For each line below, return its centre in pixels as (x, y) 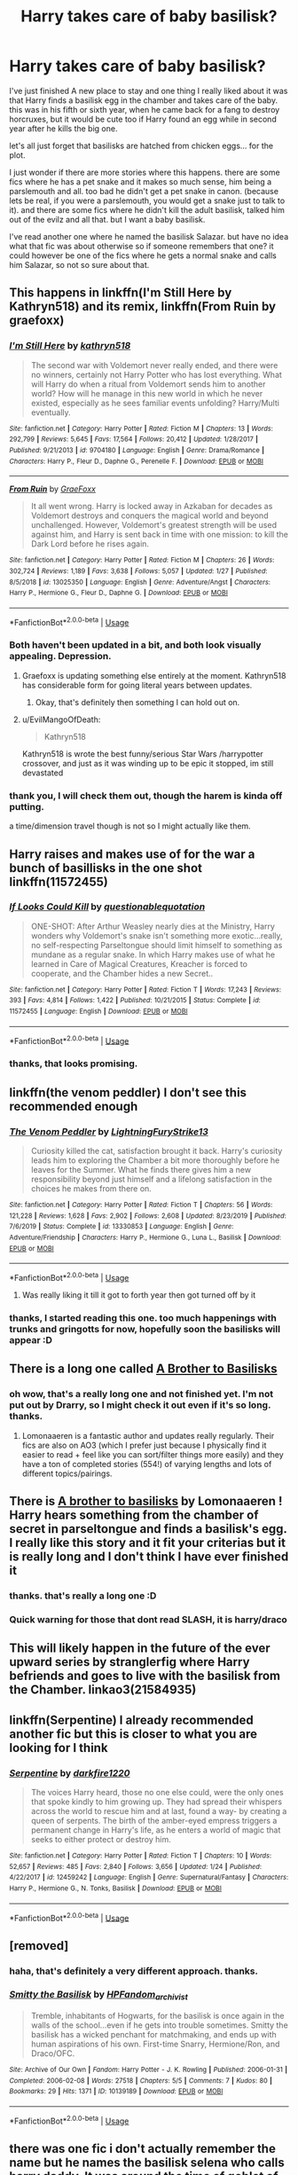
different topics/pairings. (67, 1473)
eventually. (51, 412)
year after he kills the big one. (63, 128)
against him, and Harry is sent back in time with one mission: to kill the (159, 535)
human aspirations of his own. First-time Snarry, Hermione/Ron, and (155, 2044)
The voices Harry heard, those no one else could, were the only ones (157, 1792)
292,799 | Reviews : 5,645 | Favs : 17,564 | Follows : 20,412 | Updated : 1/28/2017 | (134, 440)
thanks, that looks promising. (74, 1064)
